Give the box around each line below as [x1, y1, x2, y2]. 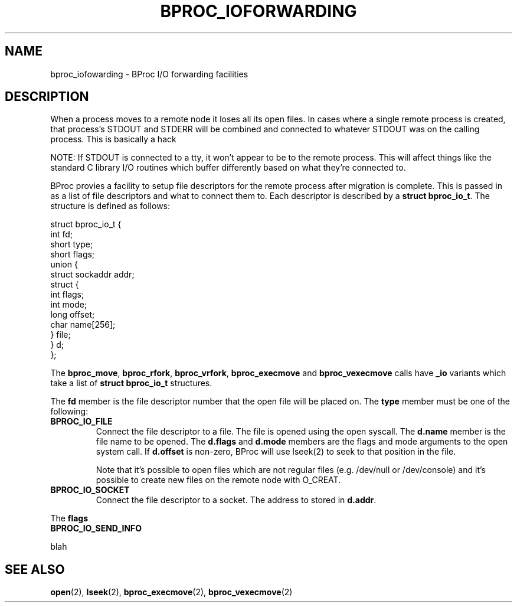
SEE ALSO [5, 562, 65, 577]
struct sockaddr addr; [50, 269, 135, 280]
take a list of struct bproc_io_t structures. [50, 378, 212, 389]
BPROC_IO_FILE [50, 416, 113, 427]
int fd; [50, 229, 73, 240]
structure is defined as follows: [50, 201, 171, 211]
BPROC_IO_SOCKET [50, 485, 130, 495]
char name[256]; [50, 319, 116, 330]
